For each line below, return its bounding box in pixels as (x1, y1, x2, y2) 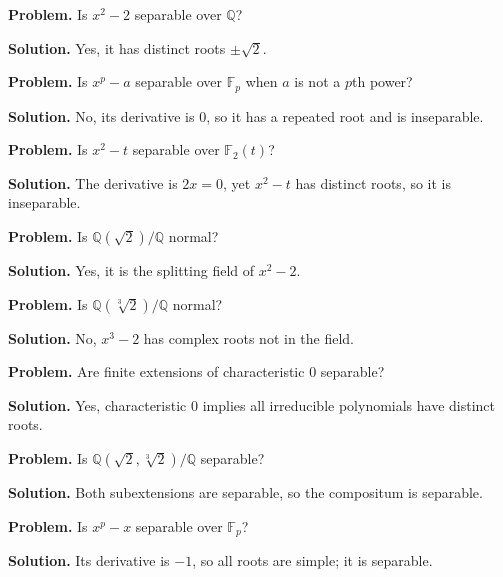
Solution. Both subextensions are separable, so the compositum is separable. (8, 481, 483, 502)
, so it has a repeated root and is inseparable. (206, 105, 484, 126)
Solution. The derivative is (8, 172, 178, 193)
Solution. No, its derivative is (8, 105, 195, 126)
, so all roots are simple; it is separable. (192, 550, 433, 571)
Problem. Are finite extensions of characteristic (8, 361, 305, 382)
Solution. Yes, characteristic (8, 394, 187, 415)
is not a (294, 71, 341, 92)
